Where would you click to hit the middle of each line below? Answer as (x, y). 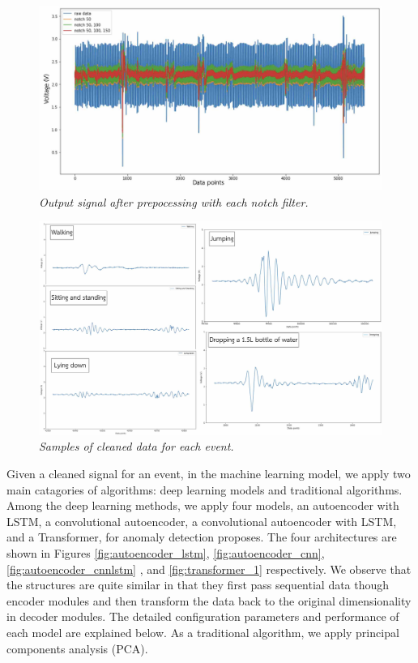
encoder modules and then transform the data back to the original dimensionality (209, 600)
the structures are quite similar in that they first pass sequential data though (198, 585)
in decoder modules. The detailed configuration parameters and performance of (203, 616)
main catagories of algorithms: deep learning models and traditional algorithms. (205, 489)
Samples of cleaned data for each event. (136, 446)
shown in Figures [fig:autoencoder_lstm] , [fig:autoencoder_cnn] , (166, 553)
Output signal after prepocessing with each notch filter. (174, 201)
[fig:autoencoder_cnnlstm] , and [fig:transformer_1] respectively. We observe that (209, 569)
